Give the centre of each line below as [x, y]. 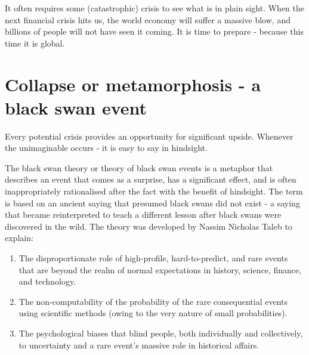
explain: [19, 238]
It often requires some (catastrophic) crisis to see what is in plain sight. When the [155, 8]
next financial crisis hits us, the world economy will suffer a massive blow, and [148, 19]
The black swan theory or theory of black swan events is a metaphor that [139, 167]
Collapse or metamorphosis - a [133, 84]
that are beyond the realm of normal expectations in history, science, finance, [160, 269]
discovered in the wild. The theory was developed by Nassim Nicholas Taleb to [149, 226]
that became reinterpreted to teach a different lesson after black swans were [143, 214]
